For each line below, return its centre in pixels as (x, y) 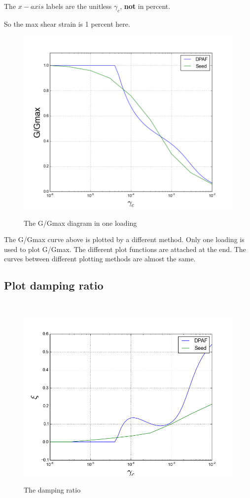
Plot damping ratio (54, 285)
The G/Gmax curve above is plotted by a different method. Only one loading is (124, 239)
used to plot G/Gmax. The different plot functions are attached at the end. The (125, 249)
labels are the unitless (79, 6)
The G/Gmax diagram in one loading (80, 223)
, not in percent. (145, 6)
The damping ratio (52, 489)
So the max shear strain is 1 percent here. (67, 23)
